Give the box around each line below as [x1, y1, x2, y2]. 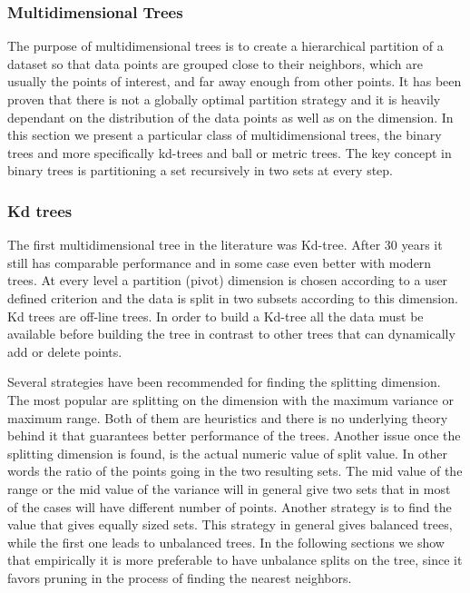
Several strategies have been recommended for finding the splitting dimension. [7, 372, 441, 391]
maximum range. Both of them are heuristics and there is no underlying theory [7, 408, 448, 427]
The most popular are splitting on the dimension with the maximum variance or [7, 390, 454, 409]
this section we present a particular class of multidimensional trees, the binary [7, 125, 442, 144]
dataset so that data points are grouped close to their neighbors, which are [7, 54, 423, 73]
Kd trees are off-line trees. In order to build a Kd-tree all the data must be [7, 306, 424, 325]
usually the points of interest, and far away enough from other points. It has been [7, 72, 462, 91]
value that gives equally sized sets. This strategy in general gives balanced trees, [7, 515, 453, 534]
